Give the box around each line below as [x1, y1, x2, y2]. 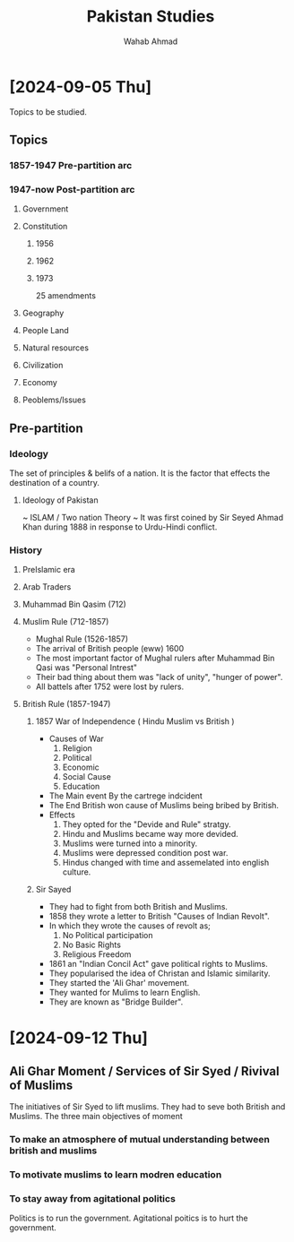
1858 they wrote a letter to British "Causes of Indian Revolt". [48, 911, 271, 922]
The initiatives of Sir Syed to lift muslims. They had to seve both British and [9, 1101, 286, 1112]
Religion [62, 743, 92, 754]
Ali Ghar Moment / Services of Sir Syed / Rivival [9, 1064, 280, 1079]
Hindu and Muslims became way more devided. [62, 829, 239, 840]
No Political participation [62, 930, 154, 941]
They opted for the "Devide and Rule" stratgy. [62, 819, 231, 830]
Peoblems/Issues [22, 394, 87, 405]
